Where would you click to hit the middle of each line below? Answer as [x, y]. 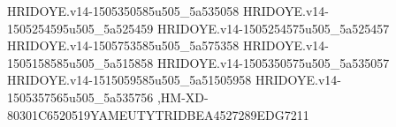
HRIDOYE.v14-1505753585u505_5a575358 [123, 45]
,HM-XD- [183, 97]
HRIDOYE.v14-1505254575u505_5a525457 [273, 28]
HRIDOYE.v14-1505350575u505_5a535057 [273, 62]
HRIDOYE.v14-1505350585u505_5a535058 [123, 11]
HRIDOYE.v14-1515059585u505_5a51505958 [129, 80]
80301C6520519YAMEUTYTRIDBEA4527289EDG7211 [158, 114]
